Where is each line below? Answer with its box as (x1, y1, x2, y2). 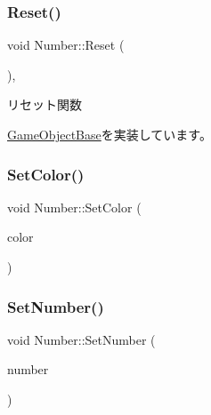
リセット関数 (7, 95, 82, 114)
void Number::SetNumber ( (7, 330, 156, 348)
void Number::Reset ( (7, 36, 125, 54)
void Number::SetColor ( (7, 197, 142, 216)
